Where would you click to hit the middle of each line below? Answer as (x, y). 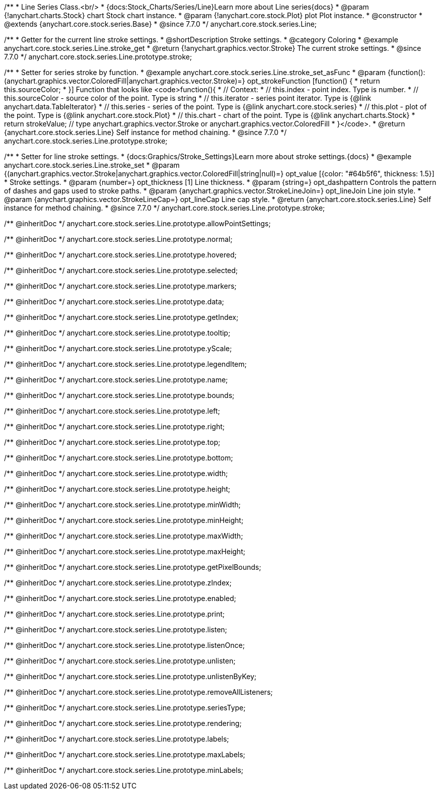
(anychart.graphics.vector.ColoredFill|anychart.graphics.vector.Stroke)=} (125, 81)
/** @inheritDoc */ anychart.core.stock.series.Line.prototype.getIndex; (121, 317)
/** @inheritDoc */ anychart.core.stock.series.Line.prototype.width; (116, 473)
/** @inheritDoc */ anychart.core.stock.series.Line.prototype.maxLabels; (125, 754)
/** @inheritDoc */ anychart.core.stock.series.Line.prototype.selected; (121, 270)
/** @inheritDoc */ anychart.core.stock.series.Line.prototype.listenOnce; (125, 645)
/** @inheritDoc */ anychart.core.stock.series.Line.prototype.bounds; (119, 395)
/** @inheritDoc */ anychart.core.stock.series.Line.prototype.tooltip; (117, 333)
